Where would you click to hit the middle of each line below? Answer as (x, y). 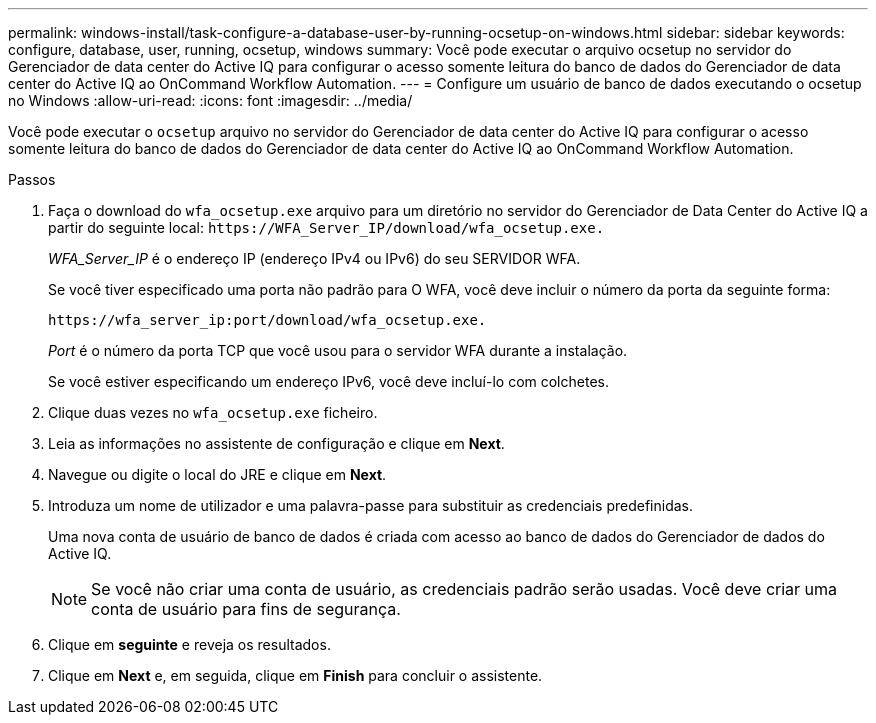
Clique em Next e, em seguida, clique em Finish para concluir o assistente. (295, 675)
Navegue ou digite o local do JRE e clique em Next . (217, 474)
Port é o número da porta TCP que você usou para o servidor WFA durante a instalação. (338, 350)
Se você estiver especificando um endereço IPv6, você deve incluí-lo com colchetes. (328, 381)
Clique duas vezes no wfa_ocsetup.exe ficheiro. (213, 412)
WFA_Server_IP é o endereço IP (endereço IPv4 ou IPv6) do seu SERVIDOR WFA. (314, 258)
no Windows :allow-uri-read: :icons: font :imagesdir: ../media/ (210, 100)
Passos (32, 179)
